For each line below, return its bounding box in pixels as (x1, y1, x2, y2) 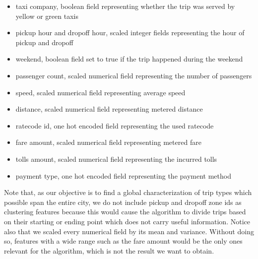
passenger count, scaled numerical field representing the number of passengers (15, 70, 252, 80)
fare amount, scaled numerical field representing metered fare (15, 137, 201, 147)
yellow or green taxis (15, 10, 78, 21)
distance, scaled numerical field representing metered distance (15, 104, 203, 114)
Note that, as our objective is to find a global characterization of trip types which (4, 187, 252, 197)
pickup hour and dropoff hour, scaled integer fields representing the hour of (15, 27, 245, 38)
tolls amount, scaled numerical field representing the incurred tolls (15, 153, 217, 164)
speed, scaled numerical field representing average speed (15, 87, 186, 97)
